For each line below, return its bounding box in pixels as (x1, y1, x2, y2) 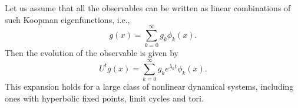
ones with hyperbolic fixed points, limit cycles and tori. (5, 91, 204, 104)
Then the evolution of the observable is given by (5, 47, 178, 59)
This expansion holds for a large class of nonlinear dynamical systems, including (5, 80, 294, 93)
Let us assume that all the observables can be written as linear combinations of (5, 2, 291, 14)
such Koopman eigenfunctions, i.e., (5, 13, 130, 25)
